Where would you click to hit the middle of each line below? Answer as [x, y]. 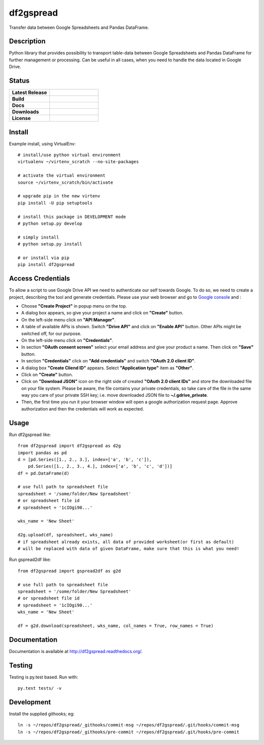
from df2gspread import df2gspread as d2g [69, 446]
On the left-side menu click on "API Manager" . [68, 320]
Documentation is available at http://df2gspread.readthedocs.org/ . [76, 651]
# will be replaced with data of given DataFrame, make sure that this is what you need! [129, 549]
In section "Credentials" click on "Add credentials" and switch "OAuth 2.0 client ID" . [108, 361]
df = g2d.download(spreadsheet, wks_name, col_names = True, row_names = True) [116, 625]
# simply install [38, 237]
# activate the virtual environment [62, 176]
